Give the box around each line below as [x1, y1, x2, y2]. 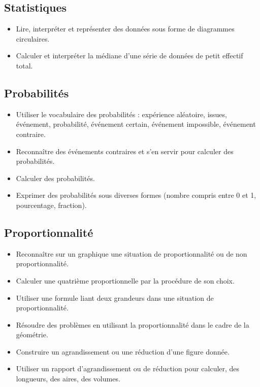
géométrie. [16, 329, 48, 340]
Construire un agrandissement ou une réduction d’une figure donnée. [16, 346, 230, 357]
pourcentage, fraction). [16, 199, 87, 210]
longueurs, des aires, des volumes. [16, 373, 120, 384]
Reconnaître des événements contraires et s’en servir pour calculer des [16, 146, 234, 156]
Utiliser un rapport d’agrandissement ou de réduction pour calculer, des [16, 363, 240, 374]
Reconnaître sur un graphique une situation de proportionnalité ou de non [16, 248, 247, 259]
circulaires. [16, 33, 50, 44]
